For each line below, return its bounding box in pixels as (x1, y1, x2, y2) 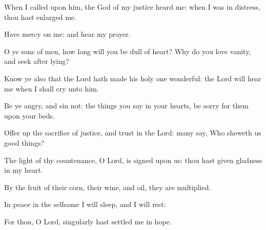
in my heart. (4, 165, 43, 175)
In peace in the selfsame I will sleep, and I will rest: (4, 199, 166, 210)
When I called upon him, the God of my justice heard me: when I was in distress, (4, 2, 260, 12)
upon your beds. (4, 110, 55, 121)
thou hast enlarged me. (4, 11, 76, 22)
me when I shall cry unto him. (4, 83, 99, 94)
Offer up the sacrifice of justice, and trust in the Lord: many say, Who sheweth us (4, 127, 261, 138)
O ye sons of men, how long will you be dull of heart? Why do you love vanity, (4, 45, 251, 56)
